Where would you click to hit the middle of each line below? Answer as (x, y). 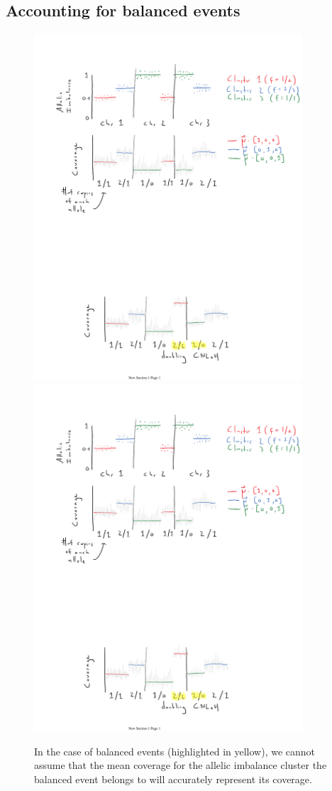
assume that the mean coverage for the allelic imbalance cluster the (181, 765)
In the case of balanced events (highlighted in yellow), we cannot (175, 751)
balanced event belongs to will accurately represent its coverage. (173, 779)
